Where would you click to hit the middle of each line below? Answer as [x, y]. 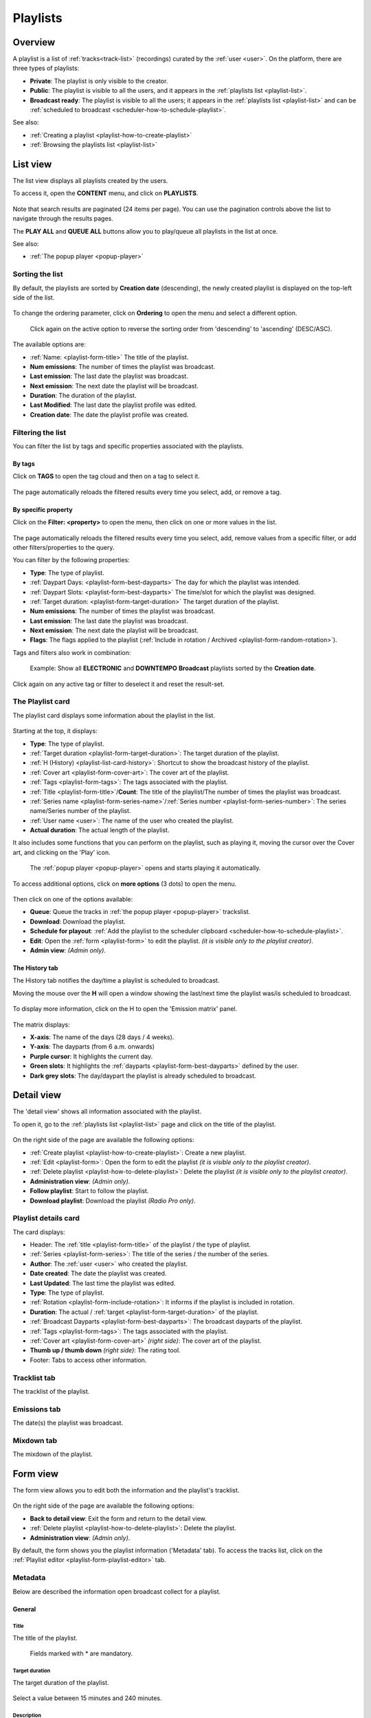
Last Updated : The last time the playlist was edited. [103, 1283]
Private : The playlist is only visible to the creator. [99, 81]
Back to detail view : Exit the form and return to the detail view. [119, 1518]
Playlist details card [46, 1218]
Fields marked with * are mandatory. [81, 1653]
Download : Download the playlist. [78, 922]
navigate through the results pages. [63, 219]
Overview [34, 42]
